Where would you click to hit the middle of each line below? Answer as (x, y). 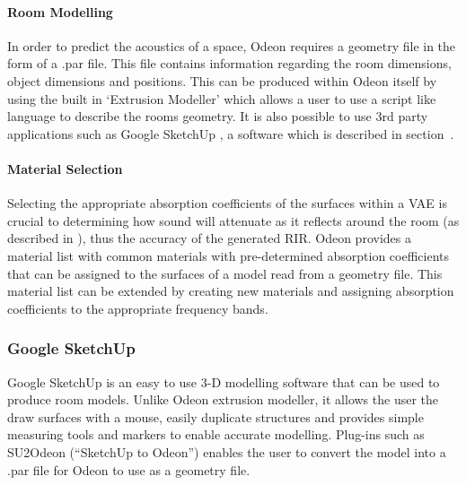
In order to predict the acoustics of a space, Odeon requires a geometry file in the (232, 45)
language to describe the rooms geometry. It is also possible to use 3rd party (218, 116)
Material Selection (65, 168)
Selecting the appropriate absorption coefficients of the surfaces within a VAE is (227, 203)
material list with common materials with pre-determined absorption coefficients (229, 255)
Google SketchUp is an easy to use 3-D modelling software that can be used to (224, 381)
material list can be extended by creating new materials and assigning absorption (231, 291)
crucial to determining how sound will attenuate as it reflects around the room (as (233, 220)
